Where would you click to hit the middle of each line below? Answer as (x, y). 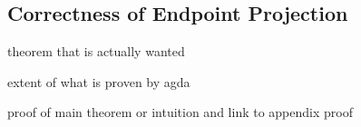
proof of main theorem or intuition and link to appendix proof (180, 112)
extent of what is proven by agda (99, 81)
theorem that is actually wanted (96, 51)
